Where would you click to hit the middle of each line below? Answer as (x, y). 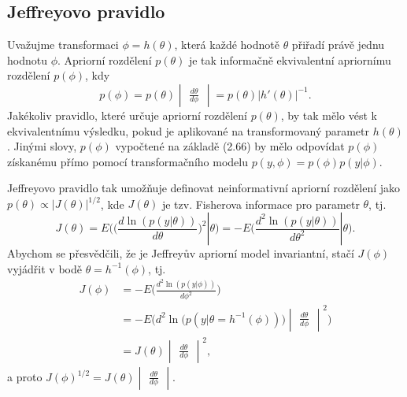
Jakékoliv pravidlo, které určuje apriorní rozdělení (127, 115)
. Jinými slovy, (42, 146)
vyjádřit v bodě (44, 268)
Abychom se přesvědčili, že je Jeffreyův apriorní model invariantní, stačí (181, 253)
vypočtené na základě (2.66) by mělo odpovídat (230, 146)
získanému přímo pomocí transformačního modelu (128, 161)
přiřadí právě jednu (338, 45)
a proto (25, 377)
